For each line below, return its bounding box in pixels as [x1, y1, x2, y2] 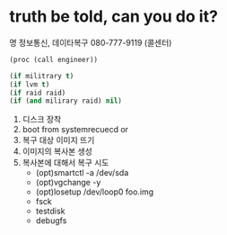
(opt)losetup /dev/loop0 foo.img [35, 186, 154, 197]
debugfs [35, 215, 67, 226]
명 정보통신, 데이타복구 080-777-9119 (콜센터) [9, 37, 172, 48]
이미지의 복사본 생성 [22, 146, 92, 157]
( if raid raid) [9, 88, 66, 97]
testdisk [35, 205, 65, 217]
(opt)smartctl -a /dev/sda [35, 167, 129, 178]
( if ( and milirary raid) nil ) [9, 96, 123, 105]
